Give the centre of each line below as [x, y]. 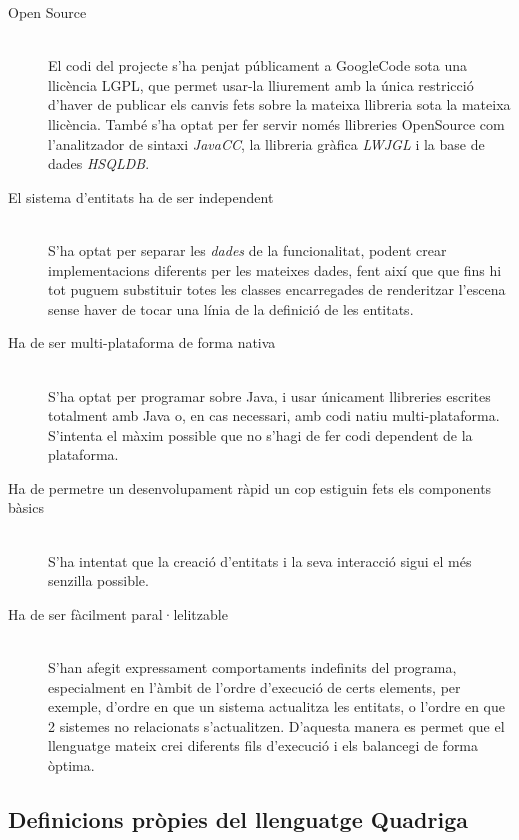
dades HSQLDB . [99, 163]
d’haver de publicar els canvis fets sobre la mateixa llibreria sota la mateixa [279, 104]
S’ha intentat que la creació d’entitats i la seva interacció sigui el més [260, 560]
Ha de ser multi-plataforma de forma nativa [142, 342]
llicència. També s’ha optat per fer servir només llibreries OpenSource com [276, 123]
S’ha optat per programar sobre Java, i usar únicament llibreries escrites [269, 395]
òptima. [71, 765]
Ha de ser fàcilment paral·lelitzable [118, 613]
